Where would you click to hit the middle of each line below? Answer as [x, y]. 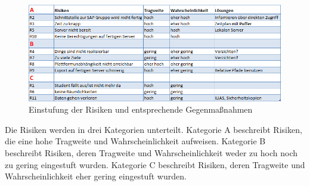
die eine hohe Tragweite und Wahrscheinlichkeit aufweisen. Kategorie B [135, 141]
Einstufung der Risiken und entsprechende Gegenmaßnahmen [141, 109]
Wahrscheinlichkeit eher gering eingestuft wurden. [96, 176]
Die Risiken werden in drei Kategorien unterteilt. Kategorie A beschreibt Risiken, [154, 129]
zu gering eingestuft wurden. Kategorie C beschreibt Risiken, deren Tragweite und [155, 164]
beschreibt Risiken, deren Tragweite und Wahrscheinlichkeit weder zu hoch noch [151, 153]
